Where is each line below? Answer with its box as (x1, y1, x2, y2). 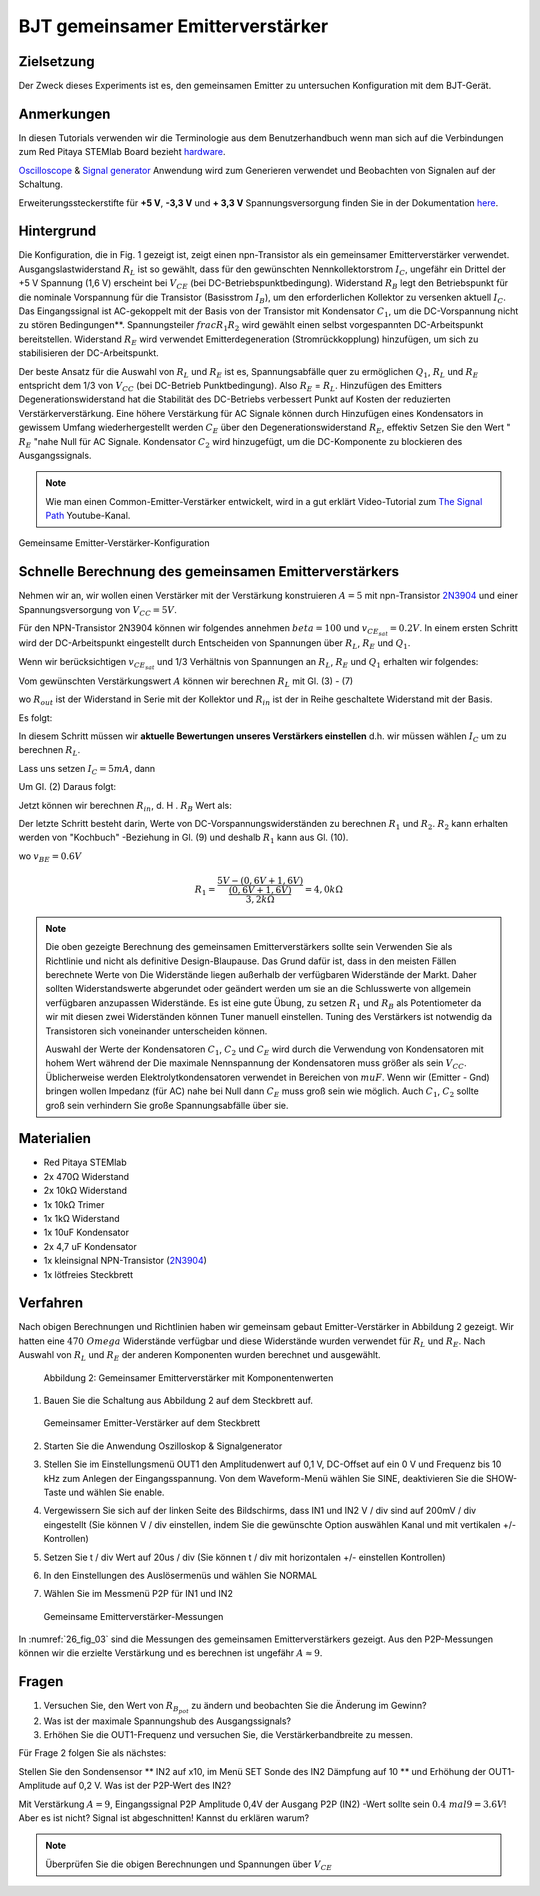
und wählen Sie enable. (68, 1486, 165, 1498)
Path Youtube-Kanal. (45, 510, 131, 522)
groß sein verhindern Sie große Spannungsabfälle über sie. (45, 1099, 289, 1111)
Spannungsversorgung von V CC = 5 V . (18, 603, 177, 618)
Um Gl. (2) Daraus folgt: (18, 781, 117, 793)
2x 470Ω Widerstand (43, 1170, 130, 1182)
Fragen (18, 1673, 64, 1690)
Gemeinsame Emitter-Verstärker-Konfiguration (18, 537, 210, 549)
